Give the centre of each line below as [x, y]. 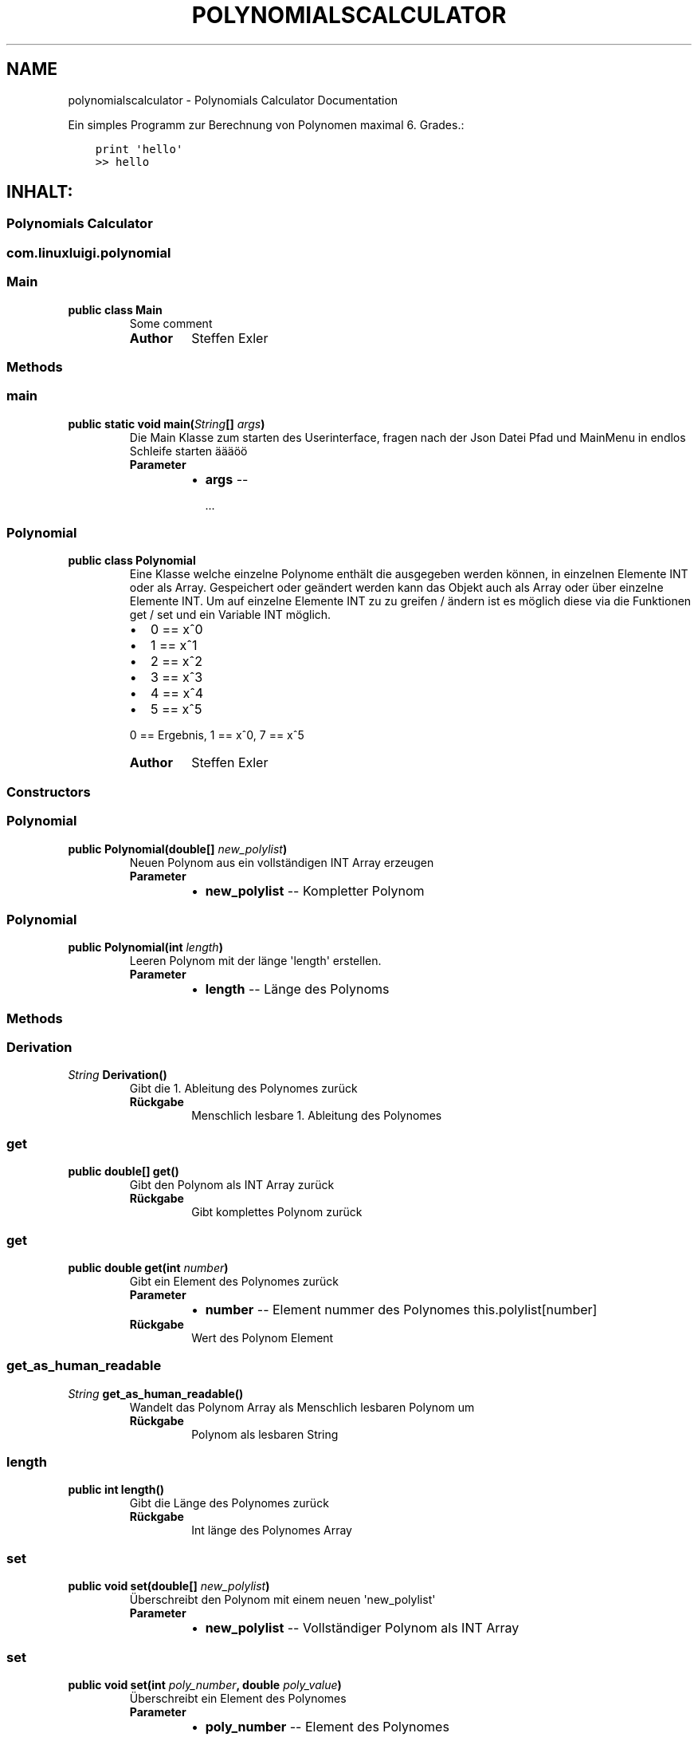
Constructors [49, 792]
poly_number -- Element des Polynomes [327, 1726]
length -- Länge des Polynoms [297, 989]
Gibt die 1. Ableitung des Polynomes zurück [243, 1089]
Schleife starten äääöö [188, 451]
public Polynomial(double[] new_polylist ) [178, 849]
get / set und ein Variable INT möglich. [230, 615]
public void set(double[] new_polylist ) [169, 1586]
